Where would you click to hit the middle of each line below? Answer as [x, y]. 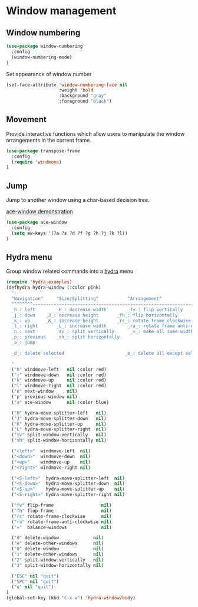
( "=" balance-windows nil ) [62, 527]
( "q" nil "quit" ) [33, 587]
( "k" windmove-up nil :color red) [59, 380]
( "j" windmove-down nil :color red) [59, 375]
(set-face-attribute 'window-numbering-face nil [67, 85]
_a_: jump [23, 343]
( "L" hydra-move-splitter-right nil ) [59, 429]
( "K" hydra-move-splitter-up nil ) [59, 424]
